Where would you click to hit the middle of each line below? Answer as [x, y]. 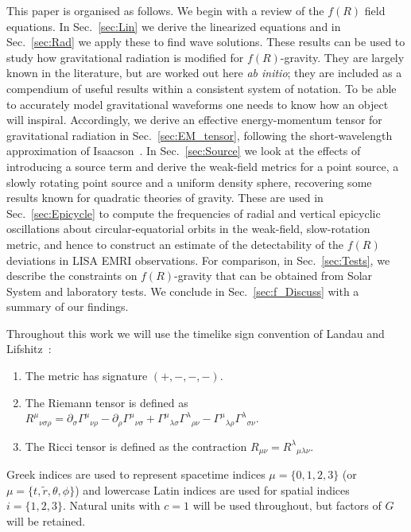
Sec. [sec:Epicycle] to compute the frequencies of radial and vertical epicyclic [194, 213]
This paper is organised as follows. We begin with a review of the [165, 10]
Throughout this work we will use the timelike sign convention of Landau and [196, 333]
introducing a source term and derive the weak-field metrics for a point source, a [203, 166]
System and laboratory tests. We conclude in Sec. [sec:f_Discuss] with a [183, 291]
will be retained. [46, 520]
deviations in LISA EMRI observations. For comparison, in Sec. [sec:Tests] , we [198, 260]
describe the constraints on [72, 276]
